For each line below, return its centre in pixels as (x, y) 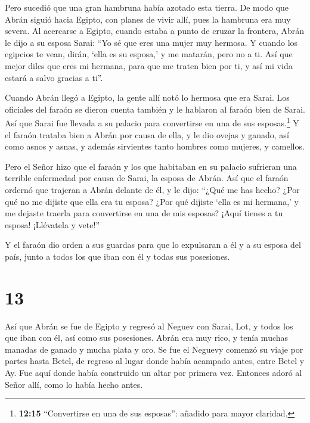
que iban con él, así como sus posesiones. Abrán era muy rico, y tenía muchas (147, 338)
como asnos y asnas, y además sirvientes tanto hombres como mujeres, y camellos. (155, 146)
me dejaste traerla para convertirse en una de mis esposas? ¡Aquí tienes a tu (144, 213)
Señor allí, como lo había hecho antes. (74, 384)
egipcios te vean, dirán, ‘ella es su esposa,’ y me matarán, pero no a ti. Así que (149, 54)
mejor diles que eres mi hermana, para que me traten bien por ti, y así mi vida (149, 65)
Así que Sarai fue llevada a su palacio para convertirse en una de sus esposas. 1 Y (152, 122)
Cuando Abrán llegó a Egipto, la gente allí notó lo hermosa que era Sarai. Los (147, 97)
